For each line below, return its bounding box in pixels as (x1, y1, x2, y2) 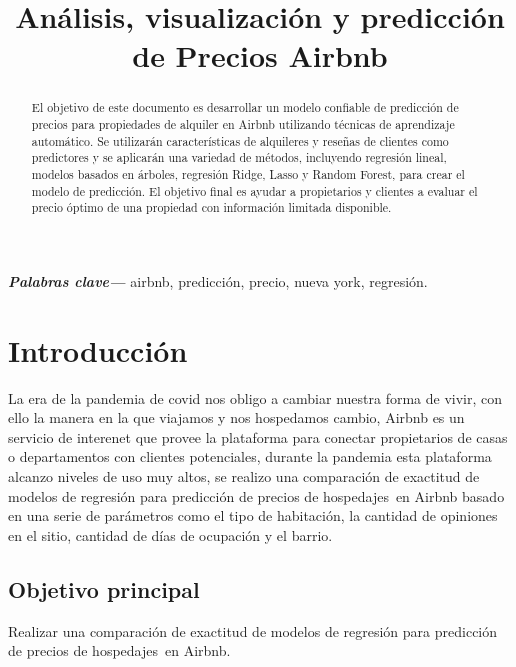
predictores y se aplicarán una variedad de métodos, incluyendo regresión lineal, (31, 149, 447, 166)
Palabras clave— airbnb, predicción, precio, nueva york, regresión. (8, 270, 428, 291)
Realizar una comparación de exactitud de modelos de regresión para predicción (8, 620, 498, 641)
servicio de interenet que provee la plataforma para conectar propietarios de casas (8, 426, 508, 447)
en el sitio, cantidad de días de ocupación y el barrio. (8, 524, 333, 545)
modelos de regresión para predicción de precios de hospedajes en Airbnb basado (8, 485, 505, 506)
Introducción (8, 329, 188, 370)
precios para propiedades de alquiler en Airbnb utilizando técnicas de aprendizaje (31, 116, 455, 133)
